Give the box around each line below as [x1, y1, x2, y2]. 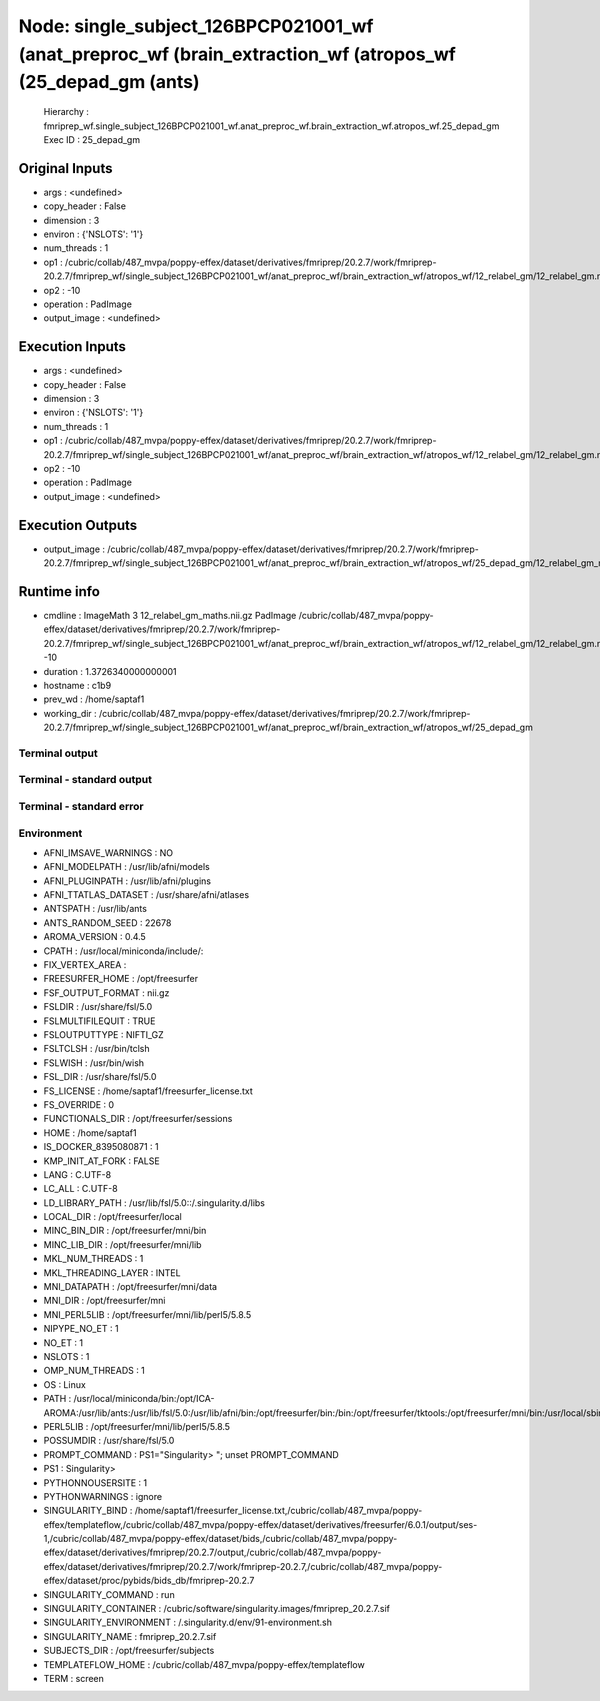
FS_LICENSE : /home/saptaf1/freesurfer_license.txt [43, 1085, 254, 1097]
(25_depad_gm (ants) [18, 71, 200, 94]
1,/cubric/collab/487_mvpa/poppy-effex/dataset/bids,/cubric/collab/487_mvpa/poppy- [43, 1533, 398, 1545]
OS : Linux [43, 1378, 87, 1390]
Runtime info [18, 583, 100, 600]
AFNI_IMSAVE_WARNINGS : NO [43, 846, 174, 859]
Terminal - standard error [18, 799, 144, 813]
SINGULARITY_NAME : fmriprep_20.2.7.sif [43, 1630, 217, 1642]
